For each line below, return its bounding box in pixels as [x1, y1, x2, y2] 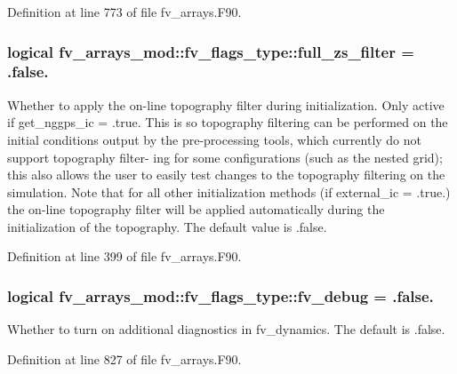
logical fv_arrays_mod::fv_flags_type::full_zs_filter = [7, 40, 414, 62]
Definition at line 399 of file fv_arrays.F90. [7, 247, 242, 266]
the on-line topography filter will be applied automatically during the [7, 200, 385, 219]
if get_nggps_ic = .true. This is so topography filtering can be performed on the [7, 113, 448, 131]
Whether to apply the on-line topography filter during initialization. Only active [7, 95, 445, 114]
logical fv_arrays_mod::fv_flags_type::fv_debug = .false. [7, 285, 434, 306]
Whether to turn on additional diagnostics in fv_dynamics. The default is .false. [7, 320, 445, 338]
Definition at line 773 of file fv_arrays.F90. [7, 3, 242, 20]
